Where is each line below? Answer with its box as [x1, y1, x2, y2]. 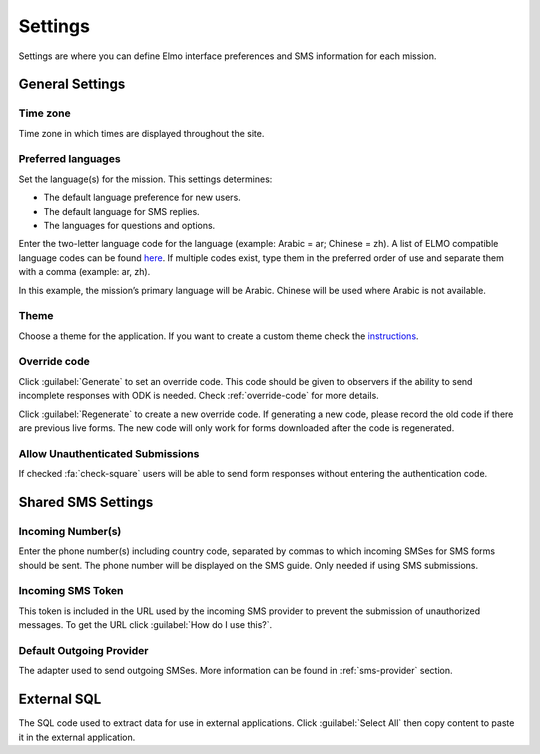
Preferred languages [18, 152, 121, 166]
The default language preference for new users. [43, 191, 242, 204]
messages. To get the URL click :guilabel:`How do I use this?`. [18, 619, 273, 631]
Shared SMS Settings [18, 493, 154, 510]
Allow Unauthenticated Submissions [18, 446, 200, 460]
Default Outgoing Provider [18, 644, 149, 658]
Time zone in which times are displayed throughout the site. [18, 127, 265, 139]
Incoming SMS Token [18, 584, 124, 598]
